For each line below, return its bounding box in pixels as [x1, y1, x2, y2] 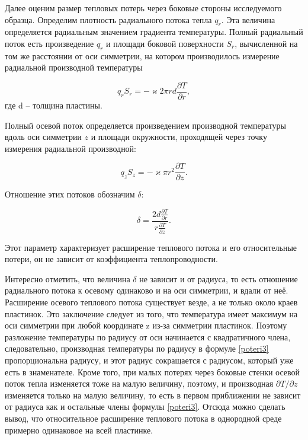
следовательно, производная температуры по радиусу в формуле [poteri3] [5, 342, 269, 355]
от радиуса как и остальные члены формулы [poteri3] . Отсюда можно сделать [5, 400, 285, 413]
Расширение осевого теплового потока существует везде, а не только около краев [5, 295, 298, 308]
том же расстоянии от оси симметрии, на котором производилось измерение [5, 49, 280, 62]
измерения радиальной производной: [5, 142, 137, 154]
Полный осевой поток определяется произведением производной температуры [5, 119, 287, 131]
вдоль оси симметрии [5, 130, 82, 143]
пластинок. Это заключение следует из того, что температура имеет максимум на [5, 307, 298, 320]
